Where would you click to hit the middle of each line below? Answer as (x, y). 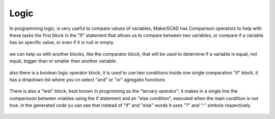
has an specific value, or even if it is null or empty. (62, 43)
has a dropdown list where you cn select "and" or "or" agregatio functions (87, 80)
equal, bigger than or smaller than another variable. (63, 61)
